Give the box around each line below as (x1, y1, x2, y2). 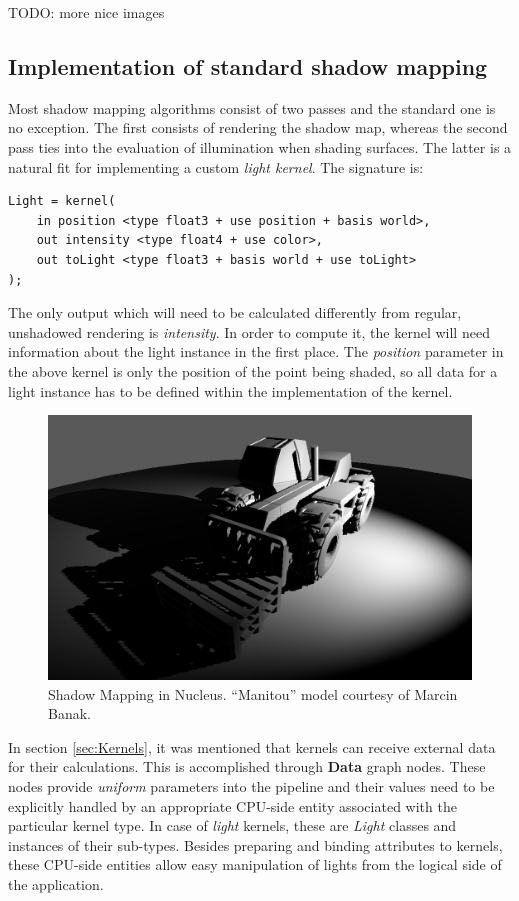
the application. (8, 874, 104, 895)
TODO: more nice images (8, 2, 165, 22)
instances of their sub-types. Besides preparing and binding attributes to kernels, (8, 834, 503, 855)
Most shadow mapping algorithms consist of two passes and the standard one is (8, 97, 496, 118)
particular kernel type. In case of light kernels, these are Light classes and (8, 815, 457, 836)
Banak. (48, 703, 91, 724)
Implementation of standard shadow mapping (8, 50, 488, 81)
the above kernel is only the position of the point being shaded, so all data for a (8, 360, 498, 381)
